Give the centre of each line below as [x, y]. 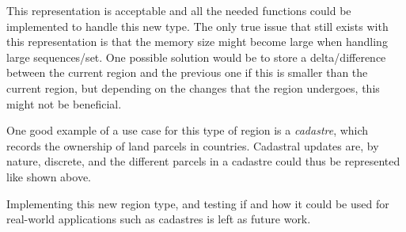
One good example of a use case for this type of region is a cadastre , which [188, 130]
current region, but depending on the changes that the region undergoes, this [193, 87]
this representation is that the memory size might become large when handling [197, 42]
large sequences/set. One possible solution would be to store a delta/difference [196, 57]
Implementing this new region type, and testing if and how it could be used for [198, 203]
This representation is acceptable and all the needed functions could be [179, 10]
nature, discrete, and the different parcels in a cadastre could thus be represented [203, 161]
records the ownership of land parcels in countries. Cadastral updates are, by [193, 145]
